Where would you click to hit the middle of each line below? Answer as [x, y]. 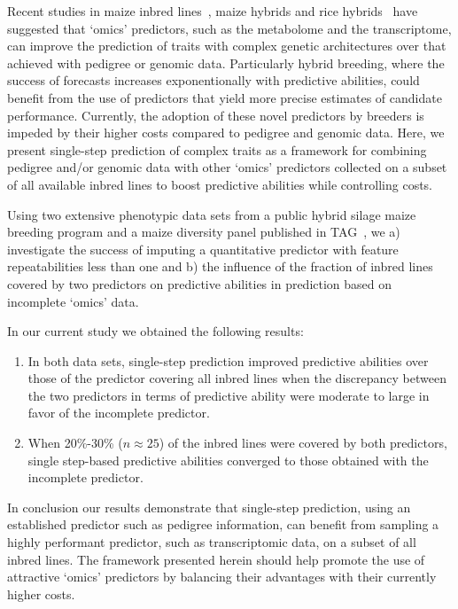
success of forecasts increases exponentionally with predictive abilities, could [213, 80]
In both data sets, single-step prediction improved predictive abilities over [228, 360]
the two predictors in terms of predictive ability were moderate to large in [229, 395]
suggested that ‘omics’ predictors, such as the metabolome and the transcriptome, [229, 28]
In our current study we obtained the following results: [155, 331]
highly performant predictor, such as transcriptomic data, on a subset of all [212, 542]
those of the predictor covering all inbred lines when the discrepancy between [237, 378]
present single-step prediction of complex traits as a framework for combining [217, 149]
